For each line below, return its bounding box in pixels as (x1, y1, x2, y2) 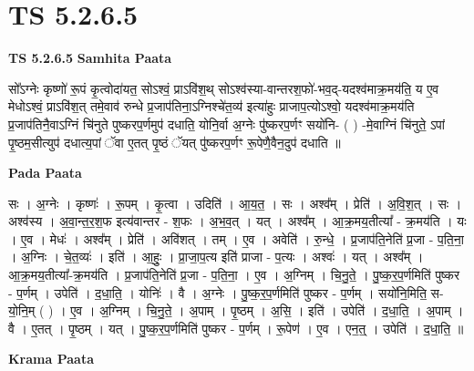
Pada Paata (8, 163, 82, 182)
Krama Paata (8, 349, 94, 368)
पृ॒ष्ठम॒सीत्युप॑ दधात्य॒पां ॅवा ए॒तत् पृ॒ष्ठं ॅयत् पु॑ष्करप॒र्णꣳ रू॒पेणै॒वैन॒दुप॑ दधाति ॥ (8, 132, 341, 151)
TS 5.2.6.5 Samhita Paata (8, 48, 172, 67)
